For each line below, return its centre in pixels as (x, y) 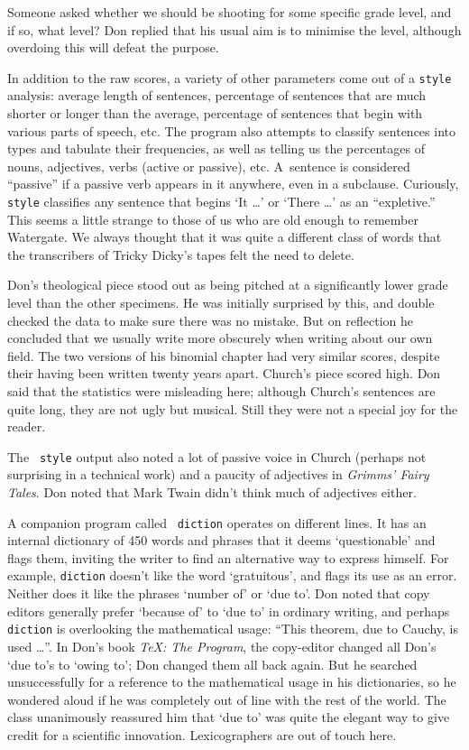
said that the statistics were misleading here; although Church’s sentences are (221, 391)
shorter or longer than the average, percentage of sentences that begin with (215, 113)
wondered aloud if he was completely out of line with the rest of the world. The (227, 699)
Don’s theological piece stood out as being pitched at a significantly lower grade (228, 285)
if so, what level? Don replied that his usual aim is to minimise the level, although (234, 29)
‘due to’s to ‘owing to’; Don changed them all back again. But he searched (212, 664)
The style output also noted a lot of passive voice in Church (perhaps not (217, 456)
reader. (27, 426)
